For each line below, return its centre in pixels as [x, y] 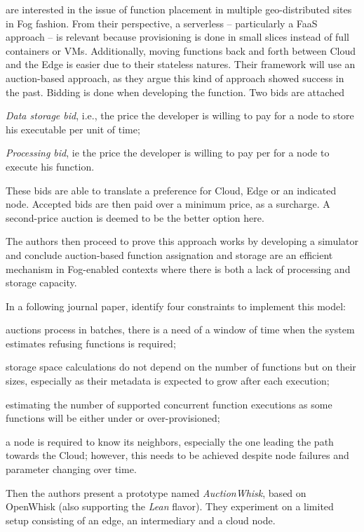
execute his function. [50, 166]
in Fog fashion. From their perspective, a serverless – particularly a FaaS [162, 23]
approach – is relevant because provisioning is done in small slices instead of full [177, 37]
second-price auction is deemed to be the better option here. [135, 217]
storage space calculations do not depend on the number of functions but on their [181, 367]
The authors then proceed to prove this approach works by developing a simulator [182, 241]
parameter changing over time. [71, 469]
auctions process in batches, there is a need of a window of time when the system [180, 330]
